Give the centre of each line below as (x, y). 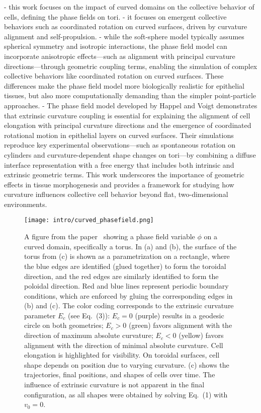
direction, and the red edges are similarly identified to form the (121, 276)
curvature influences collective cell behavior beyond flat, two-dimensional (116, 194)
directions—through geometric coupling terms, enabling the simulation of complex (131, 66)
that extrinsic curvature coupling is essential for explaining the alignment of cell (127, 115)
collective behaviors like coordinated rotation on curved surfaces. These (114, 76)
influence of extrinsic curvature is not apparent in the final (114, 385)
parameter (40, 315)
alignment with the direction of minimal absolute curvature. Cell (124, 345)
